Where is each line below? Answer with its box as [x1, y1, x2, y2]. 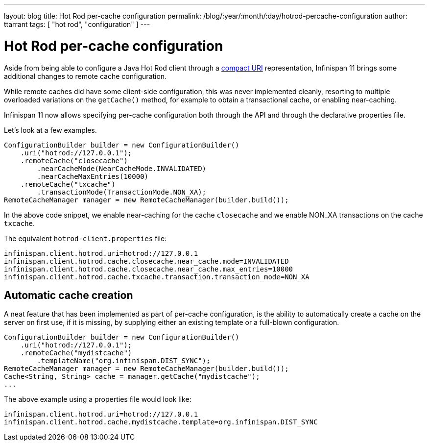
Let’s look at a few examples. [4, 125, 97, 134]
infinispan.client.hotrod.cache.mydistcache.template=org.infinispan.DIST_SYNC [4, 418, 318, 426]
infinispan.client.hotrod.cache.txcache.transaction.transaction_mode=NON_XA [4, 272, 310, 281]
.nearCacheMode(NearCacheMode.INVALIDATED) [37, 164, 207, 173]
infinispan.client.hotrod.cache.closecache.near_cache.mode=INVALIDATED [4, 257, 289, 265]
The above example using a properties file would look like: [4, 395, 191, 404]
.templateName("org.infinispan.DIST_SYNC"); [37, 357, 211, 365]
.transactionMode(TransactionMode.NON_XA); [37, 188, 207, 196]
